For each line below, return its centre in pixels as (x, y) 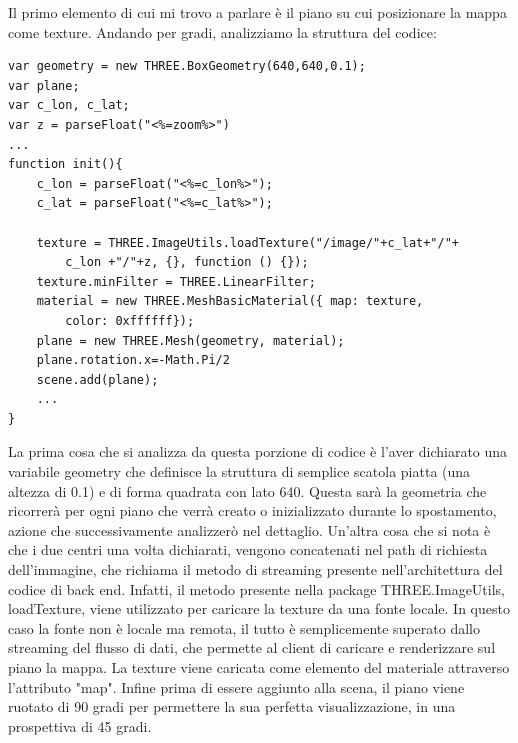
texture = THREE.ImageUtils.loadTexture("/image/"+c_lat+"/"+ (248, 242)
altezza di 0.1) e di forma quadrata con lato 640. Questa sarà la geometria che (247, 490)
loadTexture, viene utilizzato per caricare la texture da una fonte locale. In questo (259, 608)
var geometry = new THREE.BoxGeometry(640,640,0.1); (187, 66)
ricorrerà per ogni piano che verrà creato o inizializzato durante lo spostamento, (252, 510)
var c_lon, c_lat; (69, 105)
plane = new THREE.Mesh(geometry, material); (190, 340)
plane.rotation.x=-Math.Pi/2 (133, 360)
